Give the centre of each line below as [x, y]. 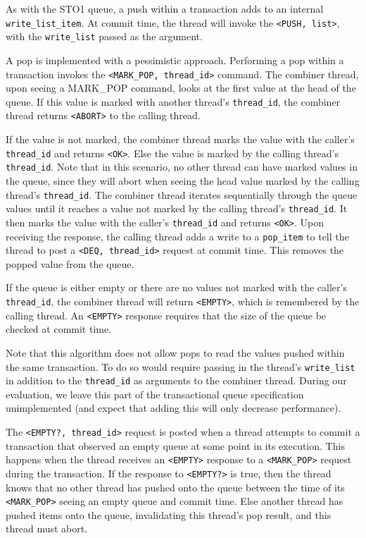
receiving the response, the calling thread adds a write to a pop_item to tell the [177, 236]
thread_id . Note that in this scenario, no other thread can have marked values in [182, 167]
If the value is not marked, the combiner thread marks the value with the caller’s [180, 139]
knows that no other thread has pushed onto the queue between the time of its [175, 487]
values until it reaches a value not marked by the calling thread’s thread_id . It [177, 208]
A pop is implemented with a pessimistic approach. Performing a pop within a [175, 60]
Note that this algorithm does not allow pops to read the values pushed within [175, 352]
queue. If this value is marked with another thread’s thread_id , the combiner [173, 101]
